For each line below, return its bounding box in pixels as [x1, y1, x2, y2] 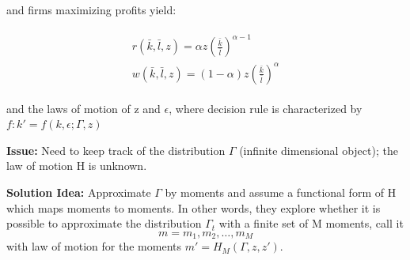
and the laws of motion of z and [6, 100, 161, 116]
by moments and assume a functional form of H [165, 184, 397, 201]
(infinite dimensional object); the [239, 141, 398, 158]
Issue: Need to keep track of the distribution [6, 141, 226, 158]
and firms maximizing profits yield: [6, 2, 177, 17]
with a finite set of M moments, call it [218, 215, 404, 232]
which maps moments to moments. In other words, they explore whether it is [6, 199, 381, 216]
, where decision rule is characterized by [169, 100, 363, 116]
